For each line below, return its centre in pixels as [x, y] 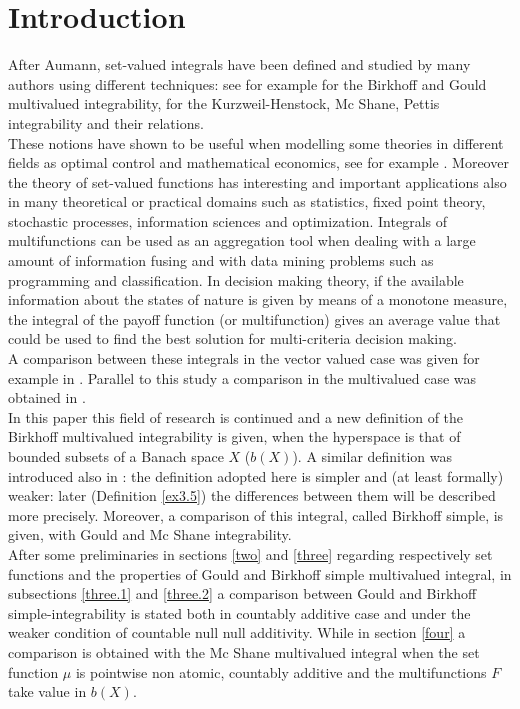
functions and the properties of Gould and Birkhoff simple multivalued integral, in [260, 573]
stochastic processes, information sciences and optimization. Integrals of [227, 220]
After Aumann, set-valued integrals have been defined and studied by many [239, 64]
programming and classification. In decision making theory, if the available [236, 279]
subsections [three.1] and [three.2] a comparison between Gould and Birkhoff [242, 593]
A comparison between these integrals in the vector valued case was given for [244, 358]
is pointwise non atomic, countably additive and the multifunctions [281, 671]
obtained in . [47, 397]
